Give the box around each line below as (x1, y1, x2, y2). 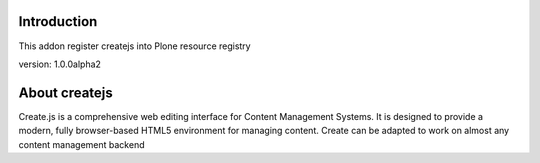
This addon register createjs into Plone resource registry (18, 40, 251, 52)
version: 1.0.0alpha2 (18, 58, 102, 70)
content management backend (18, 138, 145, 150)
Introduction (18, 13, 98, 30)
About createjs (18, 84, 114, 101)
